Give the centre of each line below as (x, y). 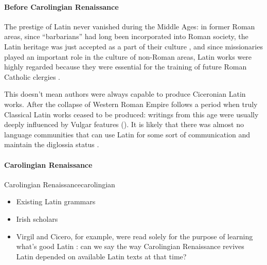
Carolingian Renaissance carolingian (60, 184)
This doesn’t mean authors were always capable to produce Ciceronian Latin (125, 94)
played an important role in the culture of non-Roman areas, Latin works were (128, 56)
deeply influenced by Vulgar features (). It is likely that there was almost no (124, 124)
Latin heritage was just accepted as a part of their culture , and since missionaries (133, 46)
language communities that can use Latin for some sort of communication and (127, 134)
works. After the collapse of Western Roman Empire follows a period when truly (131, 104)
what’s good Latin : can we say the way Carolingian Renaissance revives (130, 246)
